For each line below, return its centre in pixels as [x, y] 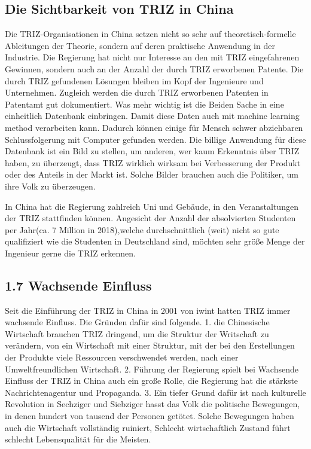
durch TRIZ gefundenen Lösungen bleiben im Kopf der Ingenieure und [134, 80]
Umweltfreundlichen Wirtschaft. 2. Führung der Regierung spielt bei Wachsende [152, 369]
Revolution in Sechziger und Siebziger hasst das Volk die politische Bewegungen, [153, 404]
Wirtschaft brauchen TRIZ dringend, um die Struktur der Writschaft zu [137, 333]
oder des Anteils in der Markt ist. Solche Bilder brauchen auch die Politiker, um [152, 174]
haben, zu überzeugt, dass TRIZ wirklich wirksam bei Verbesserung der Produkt [153, 162]
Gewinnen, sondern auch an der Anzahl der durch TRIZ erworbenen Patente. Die [154, 68]
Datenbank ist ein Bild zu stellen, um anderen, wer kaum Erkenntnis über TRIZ [152, 151]
